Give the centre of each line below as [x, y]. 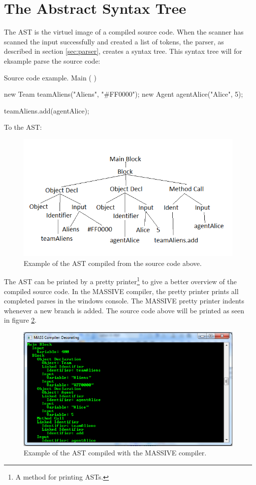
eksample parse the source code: [52, 60]
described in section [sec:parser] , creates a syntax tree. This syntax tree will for [123, 51]
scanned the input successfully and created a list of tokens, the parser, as [114, 41]
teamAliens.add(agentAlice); [47, 110]
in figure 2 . [20, 320]
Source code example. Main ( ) [50, 77]
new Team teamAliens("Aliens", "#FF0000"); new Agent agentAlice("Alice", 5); [124, 94]
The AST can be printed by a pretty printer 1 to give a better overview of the [120, 281]
